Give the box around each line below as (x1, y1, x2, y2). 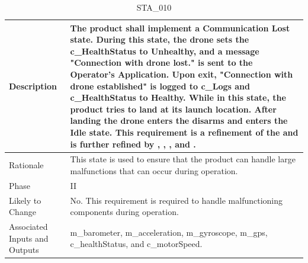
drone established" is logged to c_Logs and (70, 79, 250, 92)
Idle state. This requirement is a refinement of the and (70, 126, 299, 138)
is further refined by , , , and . (70, 137, 196, 150)
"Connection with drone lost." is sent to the (70, 56, 253, 69)
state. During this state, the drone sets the (70, 33, 249, 46)
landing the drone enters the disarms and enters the (70, 114, 288, 127)
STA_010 (136, 1, 172, 13)
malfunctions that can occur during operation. (70, 164, 238, 177)
